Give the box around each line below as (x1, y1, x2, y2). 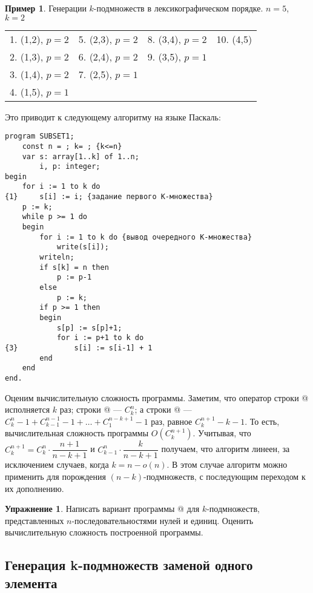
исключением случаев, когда (5, 458, 109, 471)
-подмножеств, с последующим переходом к (143, 470, 306, 483)
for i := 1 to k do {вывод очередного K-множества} (39, 232, 252, 241)
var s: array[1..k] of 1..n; (22, 152, 139, 161)
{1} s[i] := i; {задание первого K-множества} (5, 192, 213, 201)
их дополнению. (5, 482, 64, 494)
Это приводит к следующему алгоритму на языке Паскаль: (5, 110, 221, 123)
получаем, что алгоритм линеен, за (161, 442, 290, 455)
